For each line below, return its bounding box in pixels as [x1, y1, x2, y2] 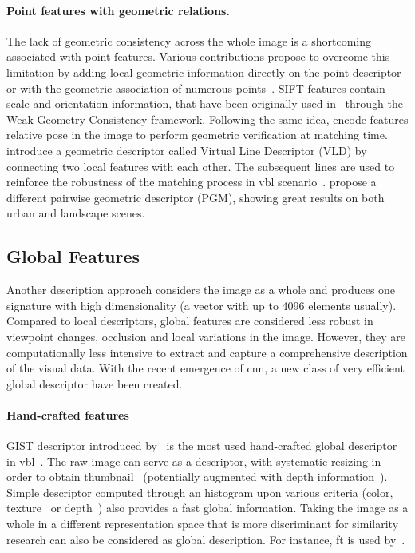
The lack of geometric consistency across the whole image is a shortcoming [6, 32, 372, 49]
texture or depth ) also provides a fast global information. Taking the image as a [6, 499, 409, 516]
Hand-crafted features [6, 406, 129, 423]
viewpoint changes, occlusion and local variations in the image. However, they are [6, 328, 406, 344]
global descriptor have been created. [6, 375, 183, 392]
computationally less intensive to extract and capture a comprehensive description [6, 344, 408, 360]
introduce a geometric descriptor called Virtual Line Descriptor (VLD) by [6, 141, 367, 158]
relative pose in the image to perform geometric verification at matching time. [6, 126, 388, 143]
